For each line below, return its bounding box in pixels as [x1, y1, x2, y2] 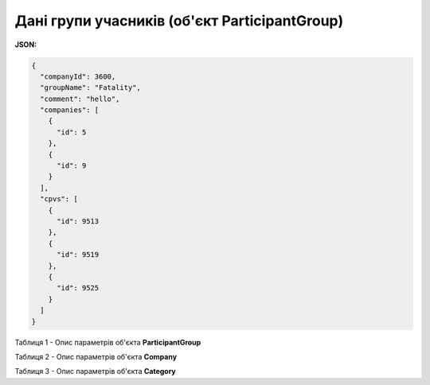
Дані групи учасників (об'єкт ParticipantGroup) [14, 12, 344, 29]
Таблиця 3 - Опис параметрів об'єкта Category [14, 367, 177, 376]
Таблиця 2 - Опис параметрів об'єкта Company [14, 352, 178, 361]
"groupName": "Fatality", [40, 84, 141, 92]
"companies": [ [40, 106, 100, 115]
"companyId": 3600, [40, 72, 116, 81]
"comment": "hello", [40, 94, 120, 103]
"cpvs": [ [40, 195, 79, 204]
